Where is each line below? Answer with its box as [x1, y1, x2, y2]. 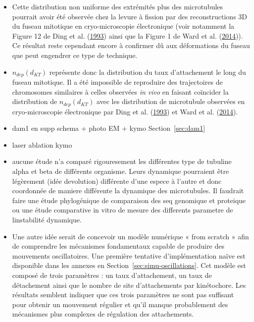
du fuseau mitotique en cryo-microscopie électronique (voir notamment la [12, 21, 235, 31]
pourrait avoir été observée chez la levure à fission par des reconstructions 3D [12, 11, 248, 21]
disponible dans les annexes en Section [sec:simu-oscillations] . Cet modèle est [12, 260, 246, 270]
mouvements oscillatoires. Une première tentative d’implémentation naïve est [12, 250, 246, 261]
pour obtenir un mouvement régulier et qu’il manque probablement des [12, 299, 228, 309]
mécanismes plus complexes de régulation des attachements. [12, 309, 194, 319]
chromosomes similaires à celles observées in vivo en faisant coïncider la [12, 86, 229, 97]
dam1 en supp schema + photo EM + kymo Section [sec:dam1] [12, 123, 205, 133]
